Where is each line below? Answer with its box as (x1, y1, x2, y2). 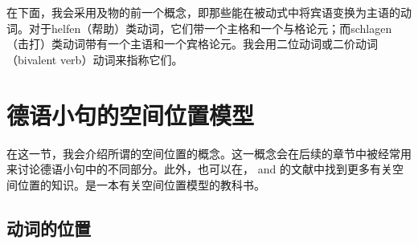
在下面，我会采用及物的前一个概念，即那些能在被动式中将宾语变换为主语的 (6, 4, 400, 20)
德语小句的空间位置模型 (6, 98, 255, 131)
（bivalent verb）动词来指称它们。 (6, 51, 183, 67)
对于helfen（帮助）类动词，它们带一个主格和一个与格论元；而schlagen (28, 19, 392, 36)
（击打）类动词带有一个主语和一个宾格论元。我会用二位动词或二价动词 (6, 35, 378, 52)
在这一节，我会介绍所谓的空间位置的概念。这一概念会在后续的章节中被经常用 (6, 144, 412, 161)
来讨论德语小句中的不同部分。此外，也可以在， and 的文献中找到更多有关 (6, 161, 392, 177)
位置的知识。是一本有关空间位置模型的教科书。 (17, 176, 265, 193)
